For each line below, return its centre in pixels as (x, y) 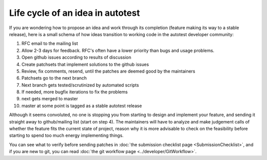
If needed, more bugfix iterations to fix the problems (75, 92)
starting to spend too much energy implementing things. (66, 135)
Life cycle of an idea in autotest (75, 13)
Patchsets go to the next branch (54, 78)
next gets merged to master (50, 99)
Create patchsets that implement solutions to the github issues (85, 64)
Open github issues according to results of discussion (76, 57)
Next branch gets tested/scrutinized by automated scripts (80, 85)
